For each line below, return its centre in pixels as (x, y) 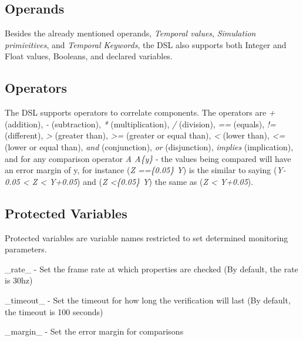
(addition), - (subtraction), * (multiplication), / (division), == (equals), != (140, 124)
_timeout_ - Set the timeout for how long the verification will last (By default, (148, 300)
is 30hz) (19, 280)
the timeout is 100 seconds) (54, 311)
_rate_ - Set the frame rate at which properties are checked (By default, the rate (151, 269)
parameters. (26, 249)
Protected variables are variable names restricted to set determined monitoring (147, 237)
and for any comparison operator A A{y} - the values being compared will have (148, 158)
